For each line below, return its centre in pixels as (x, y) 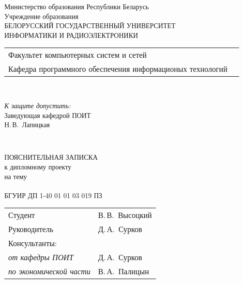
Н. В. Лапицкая (27, 125)
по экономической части (49, 271)
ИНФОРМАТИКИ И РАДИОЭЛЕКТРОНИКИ (71, 35)
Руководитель (31, 229)
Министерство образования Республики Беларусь (77, 6)
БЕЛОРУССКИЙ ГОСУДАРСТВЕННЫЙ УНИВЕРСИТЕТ (90, 25)
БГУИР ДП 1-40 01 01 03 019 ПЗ (53, 195)
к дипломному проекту (38, 166)
